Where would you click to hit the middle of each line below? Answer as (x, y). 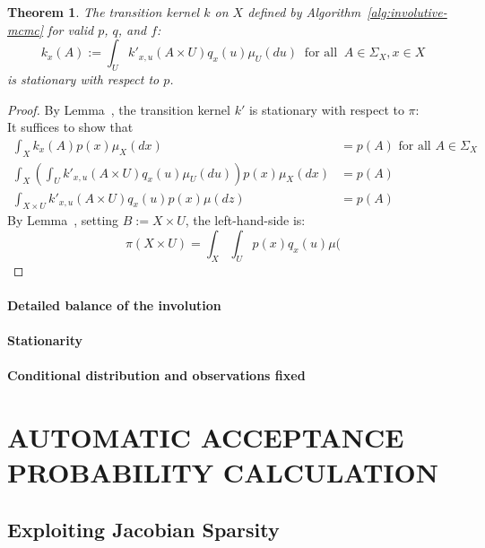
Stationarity (45, 340)
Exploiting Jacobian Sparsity (143, 529)
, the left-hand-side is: (245, 220)
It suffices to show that (70, 127)
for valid (71, 29)
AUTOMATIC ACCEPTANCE (206, 437)
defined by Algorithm (304, 12)
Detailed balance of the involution (114, 305)
